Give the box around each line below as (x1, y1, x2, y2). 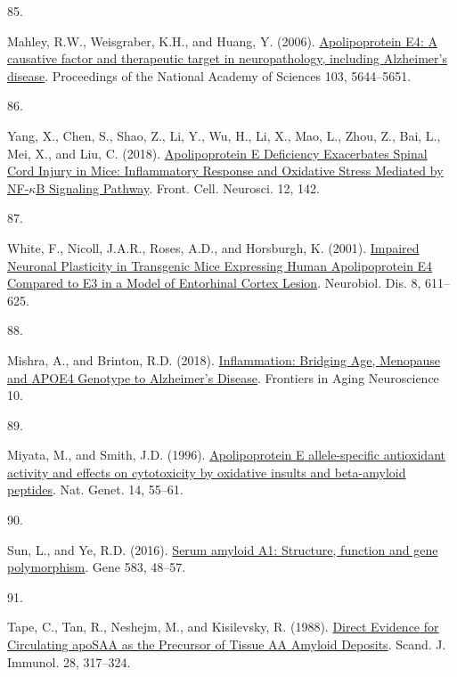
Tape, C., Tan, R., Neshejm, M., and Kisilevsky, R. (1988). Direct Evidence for (7, 617, 439, 636)
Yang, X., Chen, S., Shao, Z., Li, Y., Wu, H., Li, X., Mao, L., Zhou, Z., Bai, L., (7, 126, 441, 144)
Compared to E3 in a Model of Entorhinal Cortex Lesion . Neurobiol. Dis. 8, (7, 273, 421, 292)
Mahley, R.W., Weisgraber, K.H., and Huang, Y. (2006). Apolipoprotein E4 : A (7, 31, 437, 50)
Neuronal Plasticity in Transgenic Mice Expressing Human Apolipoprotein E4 (7, 256, 433, 274)
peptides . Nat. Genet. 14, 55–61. (7, 480, 184, 499)
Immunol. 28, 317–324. (7, 652, 131, 671)
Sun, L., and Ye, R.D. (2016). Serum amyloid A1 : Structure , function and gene (7, 540, 438, 559)
